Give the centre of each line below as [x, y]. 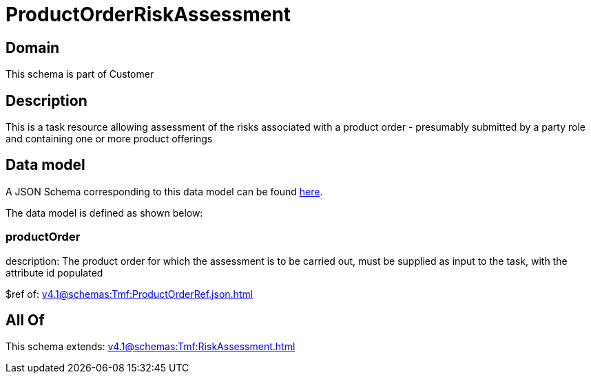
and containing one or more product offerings [109, 139]
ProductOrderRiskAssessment [148, 14]
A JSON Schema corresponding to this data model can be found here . [164, 191]
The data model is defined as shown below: [104, 213]
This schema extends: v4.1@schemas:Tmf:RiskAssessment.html [151, 347]
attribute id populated [54, 272]
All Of [25, 321]
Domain [33, 47]
